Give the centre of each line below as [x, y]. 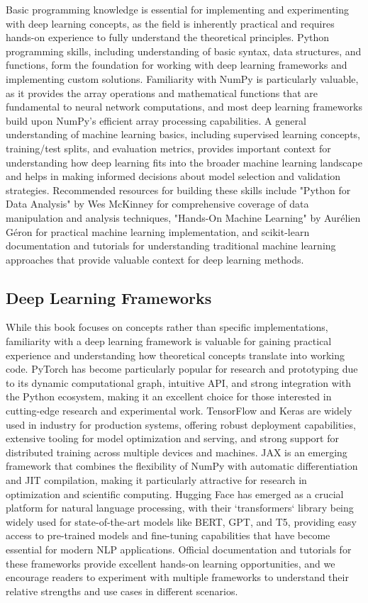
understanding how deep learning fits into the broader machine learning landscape [184, 162]
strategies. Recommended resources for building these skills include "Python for [178, 190]
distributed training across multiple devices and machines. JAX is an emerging [177, 452]
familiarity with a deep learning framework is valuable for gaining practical [169, 341]
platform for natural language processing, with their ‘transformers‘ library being [180, 508]
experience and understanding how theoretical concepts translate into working [175, 355]
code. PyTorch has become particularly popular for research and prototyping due [182, 369]
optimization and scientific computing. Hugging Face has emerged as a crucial [175, 494]
